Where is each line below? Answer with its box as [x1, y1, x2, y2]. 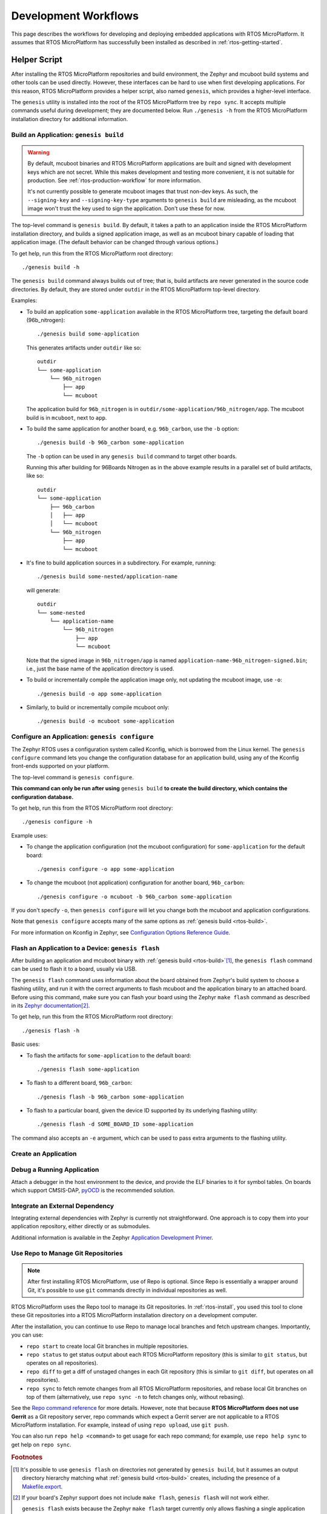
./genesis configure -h [22, 818, 93, 825]
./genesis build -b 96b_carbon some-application [37, 439, 184, 446]
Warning [27, 148, 50, 156]
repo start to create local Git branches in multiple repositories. [26, 1342, 189, 1350]
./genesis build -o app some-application [37, 690, 162, 697]
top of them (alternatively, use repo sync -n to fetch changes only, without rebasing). [26, 1393, 245, 1400]
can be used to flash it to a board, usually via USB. [11, 965, 137, 973]
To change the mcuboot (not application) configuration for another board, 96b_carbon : [26, 879, 245, 887]
